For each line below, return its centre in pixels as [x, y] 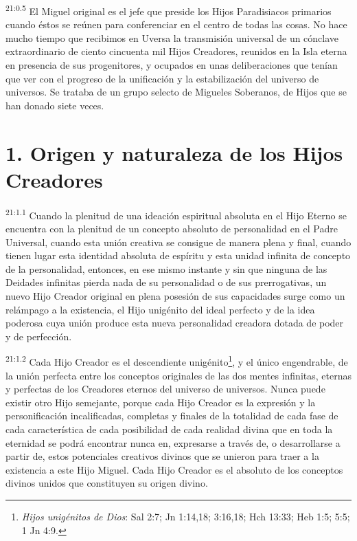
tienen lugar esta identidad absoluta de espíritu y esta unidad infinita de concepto [178, 255]
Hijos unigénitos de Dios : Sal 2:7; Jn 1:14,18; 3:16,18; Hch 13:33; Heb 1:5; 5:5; [186, 516]
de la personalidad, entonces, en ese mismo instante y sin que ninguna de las [166, 268]
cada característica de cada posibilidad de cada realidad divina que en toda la [169, 429]
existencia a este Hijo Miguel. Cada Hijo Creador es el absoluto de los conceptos [174, 469]
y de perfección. [39, 336]
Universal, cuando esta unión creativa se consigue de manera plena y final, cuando [178, 242]
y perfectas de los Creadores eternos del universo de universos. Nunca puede [165, 389]
